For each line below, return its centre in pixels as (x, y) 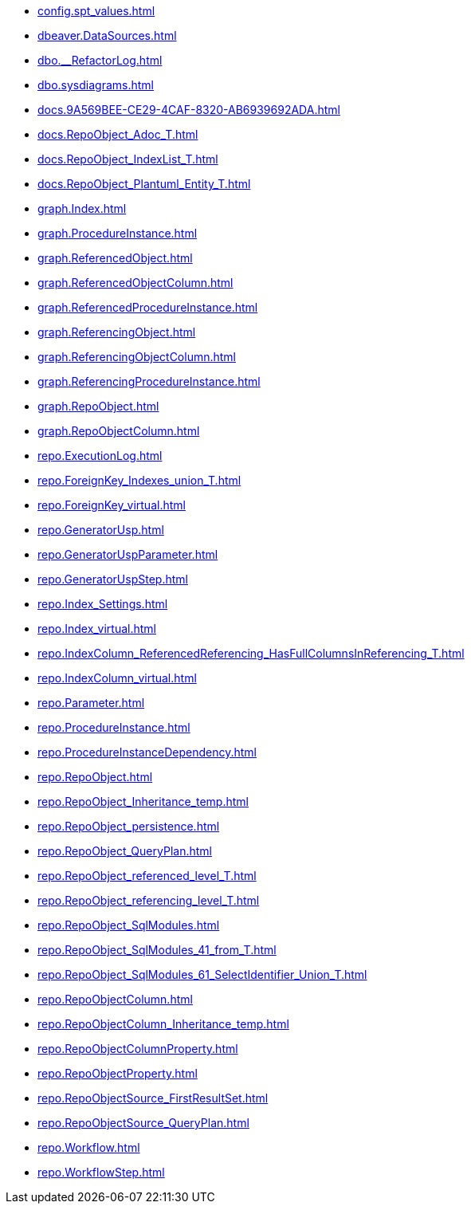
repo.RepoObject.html (95, 777)
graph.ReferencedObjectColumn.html (135, 283)
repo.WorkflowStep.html (101, 1172)
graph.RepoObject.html (98, 406)
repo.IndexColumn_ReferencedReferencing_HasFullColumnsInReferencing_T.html (251, 653)
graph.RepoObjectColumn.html (119, 431)
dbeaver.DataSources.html (107, 35)
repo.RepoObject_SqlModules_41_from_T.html (157, 950)
